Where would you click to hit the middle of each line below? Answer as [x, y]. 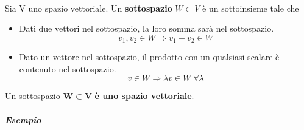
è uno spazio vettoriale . [144, 96]
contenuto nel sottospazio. [68, 68]
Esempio [23, 119]
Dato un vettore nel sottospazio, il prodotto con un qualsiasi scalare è [149, 57]
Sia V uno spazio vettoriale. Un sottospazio [89, 8]
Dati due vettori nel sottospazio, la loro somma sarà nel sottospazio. [147, 28]
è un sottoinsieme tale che [251, 8]
